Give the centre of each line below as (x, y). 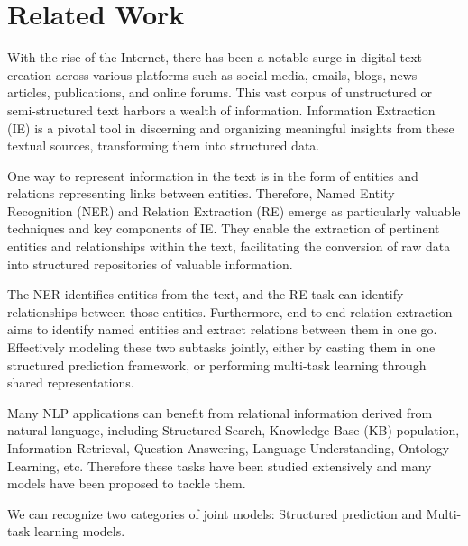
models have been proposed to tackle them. (127, 483)
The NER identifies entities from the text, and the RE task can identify (206, 294)
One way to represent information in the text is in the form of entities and (213, 175)
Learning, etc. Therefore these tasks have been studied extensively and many (220, 465)
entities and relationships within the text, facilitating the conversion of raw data (229, 246)
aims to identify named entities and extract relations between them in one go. (222, 329)
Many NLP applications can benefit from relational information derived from (220, 412)
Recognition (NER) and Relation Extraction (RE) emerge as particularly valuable (234, 210)
